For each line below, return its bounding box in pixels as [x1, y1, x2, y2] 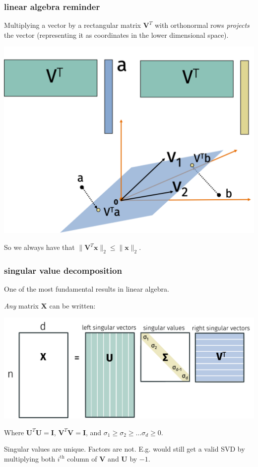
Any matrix [4, 300, 39, 311]
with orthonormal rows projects [154, 20, 250, 30]
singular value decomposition [4, 264, 122, 276]
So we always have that [4, 242, 75, 252]
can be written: [49, 300, 96, 311]
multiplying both [4, 453, 56, 464]
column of [67, 453, 97, 464]
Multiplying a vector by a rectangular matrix [4, 20, 141, 30]
